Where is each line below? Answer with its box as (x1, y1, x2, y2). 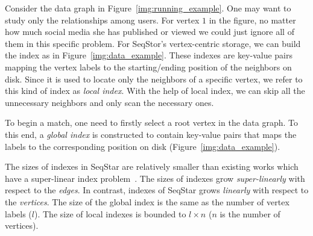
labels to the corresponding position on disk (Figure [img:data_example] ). (5, 140, 280, 152)
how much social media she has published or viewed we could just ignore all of (5, 25, 294, 38)
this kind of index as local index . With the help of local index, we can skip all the (5, 84, 305, 97)
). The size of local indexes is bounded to (34, 207, 186, 220)
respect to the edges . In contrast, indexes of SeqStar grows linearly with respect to (5, 184, 309, 196)
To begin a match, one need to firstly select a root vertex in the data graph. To (5, 116, 299, 129)
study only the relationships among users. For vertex (5, 13, 200, 26)
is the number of (220, 207, 280, 220)
